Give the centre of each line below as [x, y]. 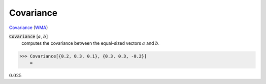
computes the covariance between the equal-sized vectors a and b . [90, 43]
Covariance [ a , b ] [29, 36]
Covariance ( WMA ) [29, 28]
